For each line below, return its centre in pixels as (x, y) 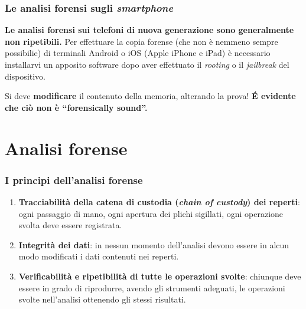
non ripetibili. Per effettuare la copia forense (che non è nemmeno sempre (141, 41)
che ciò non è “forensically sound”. (76, 107)
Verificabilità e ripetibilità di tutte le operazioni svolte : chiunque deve (160, 276)
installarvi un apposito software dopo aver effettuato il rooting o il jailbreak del (147, 64)
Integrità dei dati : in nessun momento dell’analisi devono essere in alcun (154, 244)
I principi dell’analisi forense (74, 180)
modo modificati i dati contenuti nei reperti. (99, 256)
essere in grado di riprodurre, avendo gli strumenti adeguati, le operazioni (152, 287)
